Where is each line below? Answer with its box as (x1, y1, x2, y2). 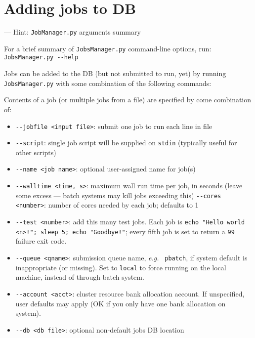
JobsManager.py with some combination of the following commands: (4, 78, 212, 88)
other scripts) (15, 147, 56, 157)
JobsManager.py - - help (4, 54, 79, 61)
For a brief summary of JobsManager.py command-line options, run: (4, 43, 212, 53)
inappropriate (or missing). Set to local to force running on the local (15, 262, 226, 272)
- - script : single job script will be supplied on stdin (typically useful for (15, 137, 237, 148)
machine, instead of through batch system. (15, 272, 144, 282)
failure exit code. (15, 236, 67, 246)
